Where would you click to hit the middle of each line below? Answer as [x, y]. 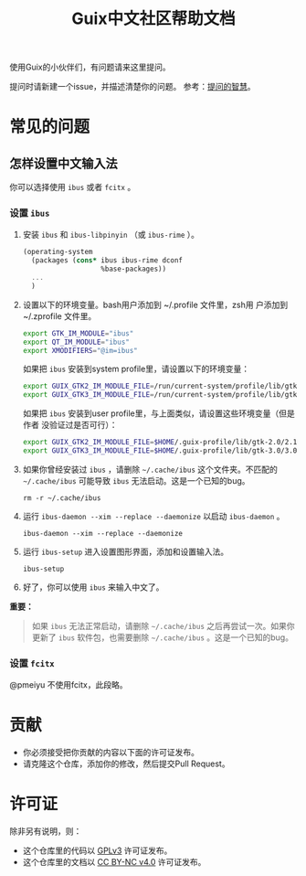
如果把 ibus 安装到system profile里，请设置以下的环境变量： [136, 369]
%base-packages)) [133, 269]
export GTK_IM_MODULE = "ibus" [78, 333]
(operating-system [58, 252]
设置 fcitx [32, 663]
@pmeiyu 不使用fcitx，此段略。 [69, 685]
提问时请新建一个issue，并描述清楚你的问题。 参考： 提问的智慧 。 [132, 87]
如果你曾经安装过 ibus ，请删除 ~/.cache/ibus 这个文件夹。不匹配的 [150, 469]
